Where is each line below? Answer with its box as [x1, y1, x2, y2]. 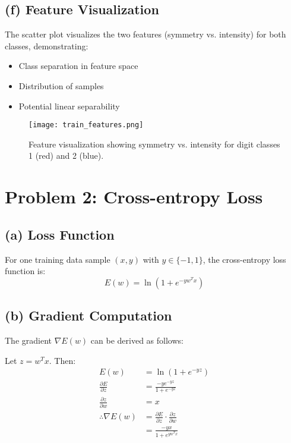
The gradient [5, 334, 52, 346]
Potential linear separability [18, 99, 120, 112]
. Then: [49, 354, 76, 366]
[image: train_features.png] [29, 121, 144, 130]
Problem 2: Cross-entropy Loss [5, 184, 263, 209]
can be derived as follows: [90, 334, 184, 346]
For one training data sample [5, 253, 110, 265]
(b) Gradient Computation [5, 306, 172, 325]
